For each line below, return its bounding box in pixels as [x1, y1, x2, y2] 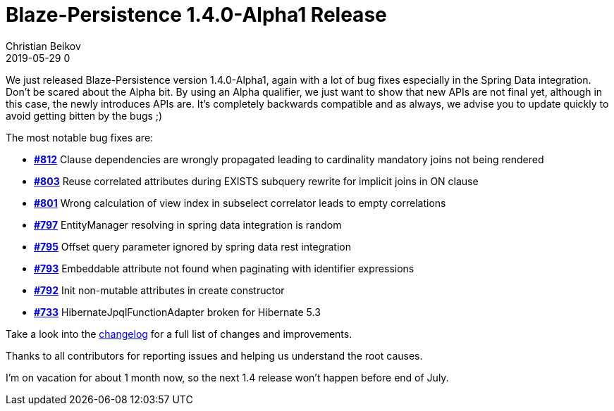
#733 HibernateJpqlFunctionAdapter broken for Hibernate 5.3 [34, 305, 321, 318]
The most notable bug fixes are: [6, 131, 154, 144]
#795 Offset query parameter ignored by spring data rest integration [34, 240, 351, 253]
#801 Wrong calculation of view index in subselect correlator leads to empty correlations [34, 196, 446, 209]
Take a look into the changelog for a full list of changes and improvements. [6, 327, 352, 340]
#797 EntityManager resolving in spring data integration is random [34, 218, 342, 231]
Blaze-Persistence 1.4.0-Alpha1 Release [6, 3, 387, 27]
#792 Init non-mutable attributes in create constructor [34, 284, 285, 296]
